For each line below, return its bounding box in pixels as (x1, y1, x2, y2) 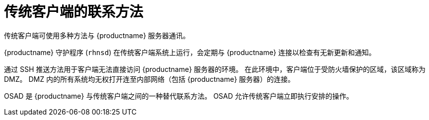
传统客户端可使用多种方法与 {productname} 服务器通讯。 (4, 31, 190, 40)
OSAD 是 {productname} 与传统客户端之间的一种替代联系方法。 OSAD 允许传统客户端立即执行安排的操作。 (4, 91, 353, 100)
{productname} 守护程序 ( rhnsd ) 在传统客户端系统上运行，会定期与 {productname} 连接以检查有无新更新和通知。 (4, 48, 376, 57)
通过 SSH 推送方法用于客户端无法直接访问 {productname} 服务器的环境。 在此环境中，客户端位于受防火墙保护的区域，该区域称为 (4, 64, 426, 73)
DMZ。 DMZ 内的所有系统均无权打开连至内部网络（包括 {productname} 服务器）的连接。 (4, 74, 295, 83)
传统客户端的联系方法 (4, 3, 144, 20)
